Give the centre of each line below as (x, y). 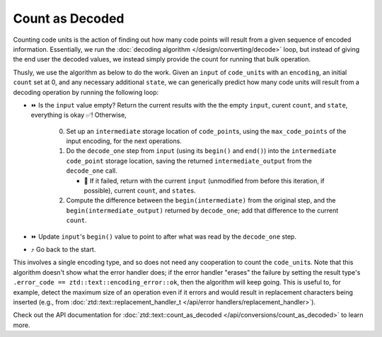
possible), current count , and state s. (140, 190)
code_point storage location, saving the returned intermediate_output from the (189, 161)
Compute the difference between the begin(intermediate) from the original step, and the (201, 200)
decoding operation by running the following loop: (86, 92)
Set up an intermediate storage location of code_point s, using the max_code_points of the (206, 131)
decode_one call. (92, 171)
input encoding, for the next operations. (124, 141)
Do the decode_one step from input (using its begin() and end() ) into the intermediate (201, 151)
